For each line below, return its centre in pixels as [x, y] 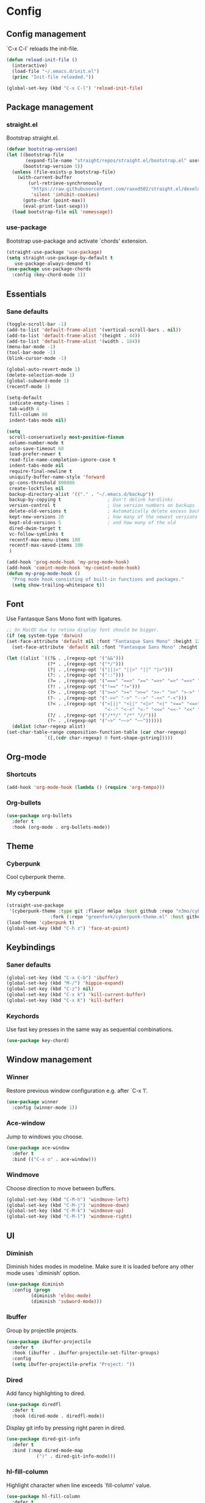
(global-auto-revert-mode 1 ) [43, 370]
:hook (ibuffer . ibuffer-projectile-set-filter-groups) [86, 1353]
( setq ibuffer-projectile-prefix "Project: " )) [74, 1364]
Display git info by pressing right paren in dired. [66, 1428]
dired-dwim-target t [35, 528]
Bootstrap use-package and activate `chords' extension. [77, 241]
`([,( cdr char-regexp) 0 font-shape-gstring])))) [109, 738]
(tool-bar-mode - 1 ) [31, 353]
